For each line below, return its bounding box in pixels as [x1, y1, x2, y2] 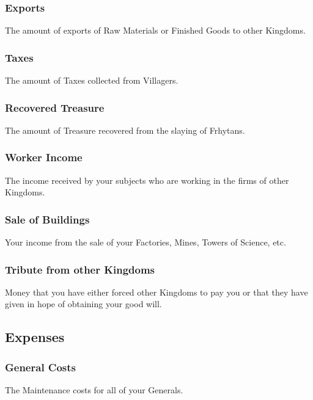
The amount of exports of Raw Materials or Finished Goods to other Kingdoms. [5, 24, 306, 37]
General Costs [5, 359, 76, 374]
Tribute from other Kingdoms [5, 261, 155, 277]
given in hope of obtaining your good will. [5, 297, 162, 310]
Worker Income [5, 150, 83, 165]
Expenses [5, 327, 65, 346]
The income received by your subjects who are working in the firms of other [5, 173, 289, 186]
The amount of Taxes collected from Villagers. [5, 74, 179, 87]
